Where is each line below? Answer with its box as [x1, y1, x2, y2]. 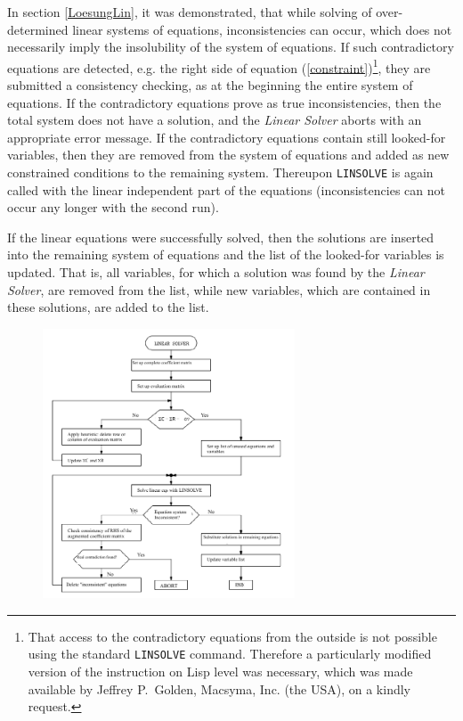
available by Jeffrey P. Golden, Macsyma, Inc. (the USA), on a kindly [28, 679, 410, 698]
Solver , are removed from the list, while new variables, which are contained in [7, 280, 431, 299]
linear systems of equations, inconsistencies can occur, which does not [72, 20, 452, 38]
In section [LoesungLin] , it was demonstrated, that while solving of [7, 3, 372, 20]
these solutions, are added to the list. [7, 298, 209, 316]
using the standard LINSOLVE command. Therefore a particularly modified [28, 644, 432, 663]
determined [7, 20, 69, 38]
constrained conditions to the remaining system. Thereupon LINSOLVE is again [7, 163, 434, 181]
